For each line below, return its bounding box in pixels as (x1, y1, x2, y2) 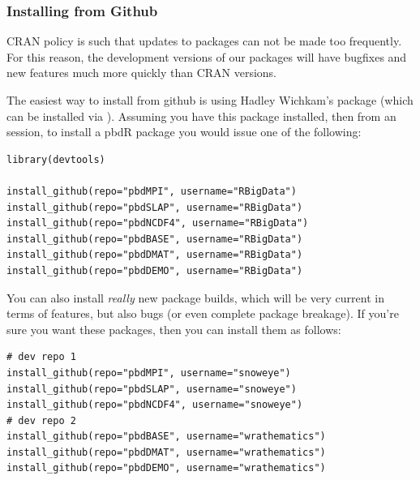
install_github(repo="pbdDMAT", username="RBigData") (6, 249, 303, 261)
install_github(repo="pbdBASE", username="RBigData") (6, 233, 303, 245)
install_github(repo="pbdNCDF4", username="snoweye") (6, 399, 303, 411)
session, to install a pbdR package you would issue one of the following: (6, 123, 362, 140)
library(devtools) (6, 153, 105, 165)
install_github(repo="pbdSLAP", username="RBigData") (6, 201, 303, 213)
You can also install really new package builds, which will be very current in (6, 289, 384, 306)
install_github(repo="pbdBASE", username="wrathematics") (6, 431, 326, 443)
